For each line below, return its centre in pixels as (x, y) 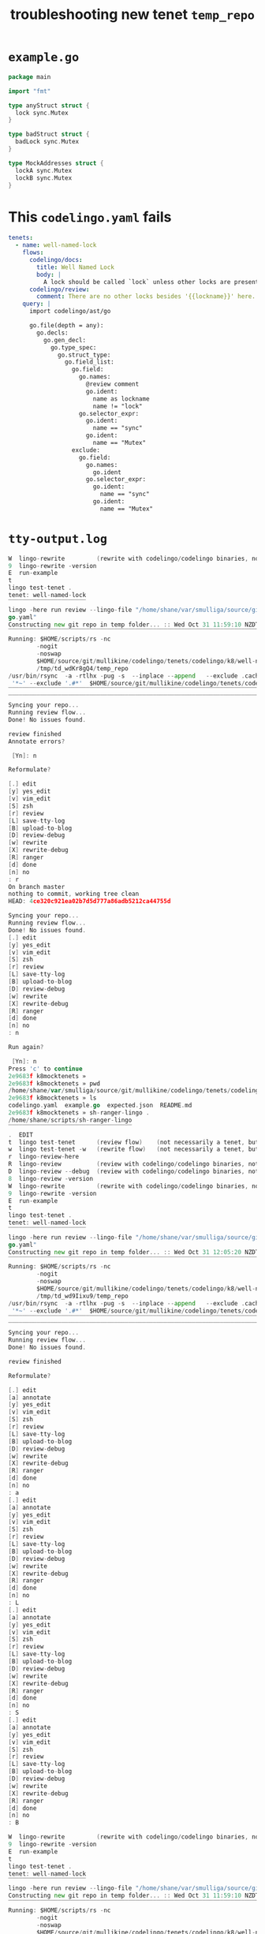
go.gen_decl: (65, 340)
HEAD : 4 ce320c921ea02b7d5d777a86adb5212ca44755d (90, 902)
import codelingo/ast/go (70, 312)
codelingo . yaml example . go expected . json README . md (100, 1106)
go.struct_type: (84, 355)
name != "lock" (118, 406)
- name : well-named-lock (56, 245)
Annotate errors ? (37, 741)
